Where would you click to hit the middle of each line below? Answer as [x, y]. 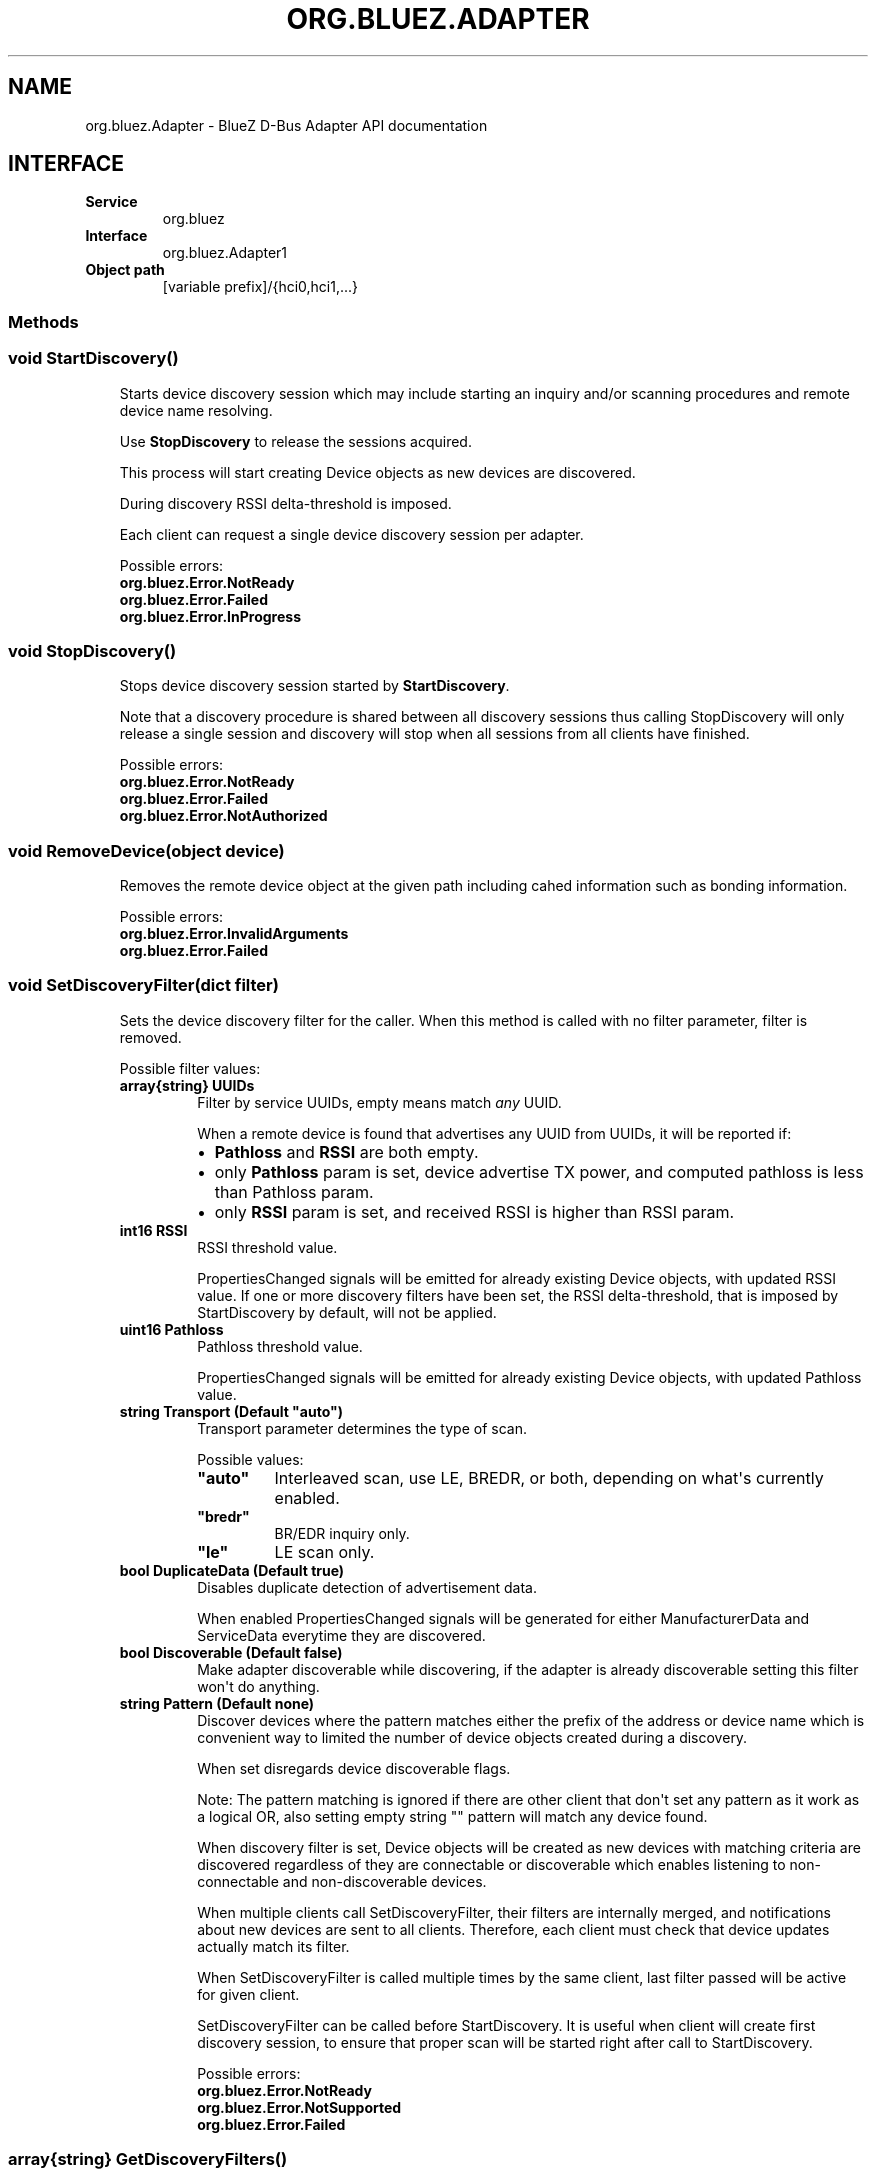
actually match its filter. [273, 1946]
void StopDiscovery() [92, 650]
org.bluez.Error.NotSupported [299, 2107]
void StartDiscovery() [93, 358]
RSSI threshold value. [267, 1247]
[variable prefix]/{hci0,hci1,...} [260, 287]
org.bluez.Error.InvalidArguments [234, 934]
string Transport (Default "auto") [231, 1411]
